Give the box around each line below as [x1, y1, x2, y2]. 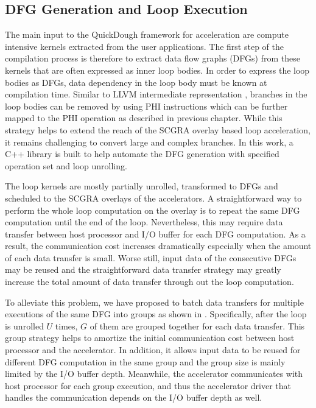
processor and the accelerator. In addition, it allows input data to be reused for [5, 343, 301, 356]
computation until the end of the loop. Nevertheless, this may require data [5, 216, 283, 228]
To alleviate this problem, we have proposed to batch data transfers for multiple [5, 295, 304, 308]
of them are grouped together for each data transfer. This [90, 319, 305, 332]
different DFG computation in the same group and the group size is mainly [5, 355, 286, 368]
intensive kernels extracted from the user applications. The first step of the [5, 40, 284, 52]
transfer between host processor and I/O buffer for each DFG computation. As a [5, 227, 306, 240]
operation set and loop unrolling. [5, 159, 127, 172]
